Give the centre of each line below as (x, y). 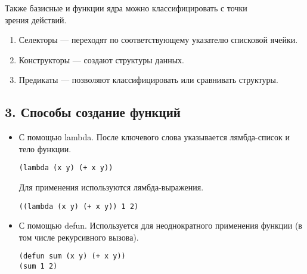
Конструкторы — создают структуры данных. (101, 59)
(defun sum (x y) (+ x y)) (72, 256)
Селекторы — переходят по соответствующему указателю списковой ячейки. (158, 40)
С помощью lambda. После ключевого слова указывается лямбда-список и (154, 137)
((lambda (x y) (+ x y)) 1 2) (79, 206)
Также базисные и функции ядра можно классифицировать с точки (126, 8)
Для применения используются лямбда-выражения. (111, 187)
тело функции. (45, 148)
